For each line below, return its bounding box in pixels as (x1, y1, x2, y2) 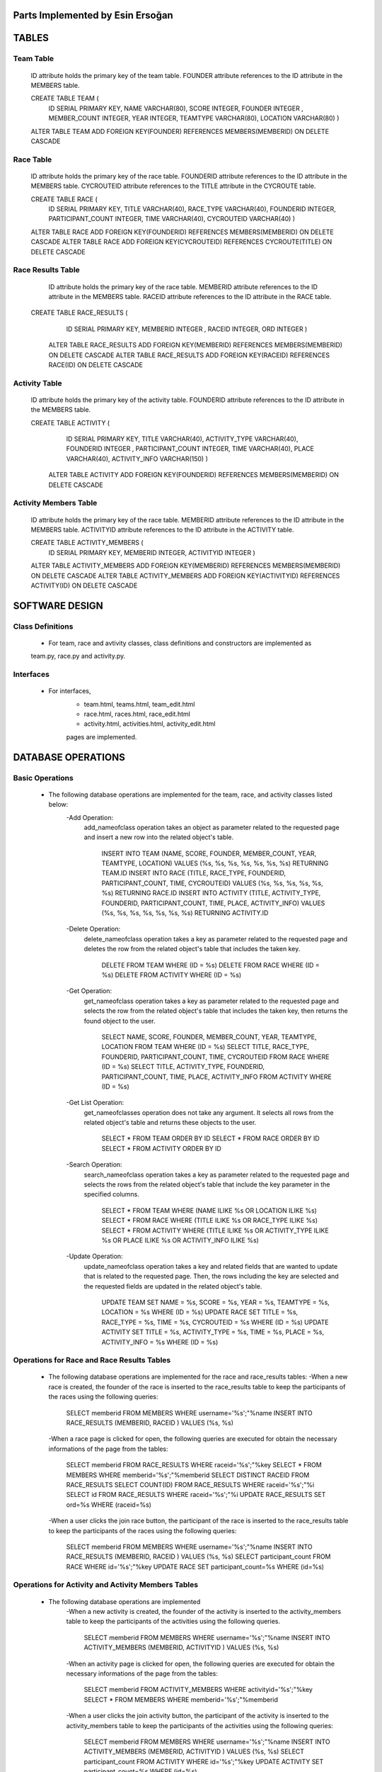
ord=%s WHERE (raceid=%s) (66, 1500, 152, 1509)
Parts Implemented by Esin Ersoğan (13, 9, 173, 21)
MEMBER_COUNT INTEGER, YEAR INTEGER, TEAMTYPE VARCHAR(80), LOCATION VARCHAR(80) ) (48, 114, 340, 123)
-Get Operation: (66, 987, 112, 995)
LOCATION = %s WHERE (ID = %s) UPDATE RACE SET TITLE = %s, (101, 1308, 299, 1316)
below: (48, 800, 69, 809)
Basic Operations (13, 773, 74, 783)
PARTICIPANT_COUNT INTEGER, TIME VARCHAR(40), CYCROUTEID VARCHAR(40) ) (48, 215, 296, 223)
